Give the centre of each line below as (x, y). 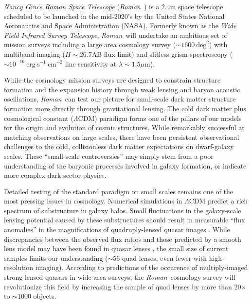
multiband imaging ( (35, 54)
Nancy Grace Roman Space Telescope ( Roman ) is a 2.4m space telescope (114, 6)
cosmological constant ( (39, 118)
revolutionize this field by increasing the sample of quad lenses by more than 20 (123, 286)
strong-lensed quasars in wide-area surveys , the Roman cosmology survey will (120, 277)
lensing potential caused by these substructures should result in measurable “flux (125, 220)
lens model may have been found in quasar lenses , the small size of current (116, 248)
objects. (45, 296)
